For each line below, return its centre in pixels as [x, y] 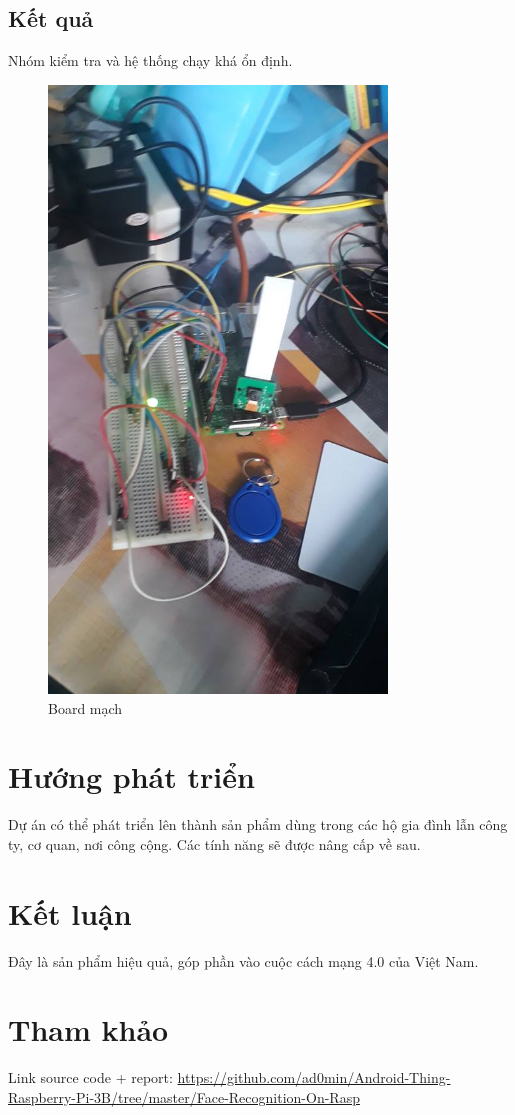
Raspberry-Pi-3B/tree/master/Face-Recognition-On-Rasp [184, 1096]
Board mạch [85, 707]
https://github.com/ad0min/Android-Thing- [314, 1077]
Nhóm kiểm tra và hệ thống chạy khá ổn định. [150, 60]
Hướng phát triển [131, 776]
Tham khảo [88, 1029]
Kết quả [51, 18]
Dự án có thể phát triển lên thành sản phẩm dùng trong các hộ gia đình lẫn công [258, 824]
